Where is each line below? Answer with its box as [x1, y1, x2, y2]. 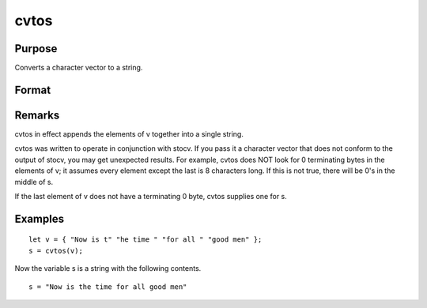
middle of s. [14, 177, 54, 186]
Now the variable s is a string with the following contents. [14, 264, 202, 273]
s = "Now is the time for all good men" [28, 282, 187, 291]
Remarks [14, 108, 60, 122]
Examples [14, 212, 65, 225]
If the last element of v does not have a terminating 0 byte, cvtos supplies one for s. [14, 191, 288, 201]
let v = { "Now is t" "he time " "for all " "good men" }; [28, 235, 263, 244]
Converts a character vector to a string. [14, 63, 143, 73]
